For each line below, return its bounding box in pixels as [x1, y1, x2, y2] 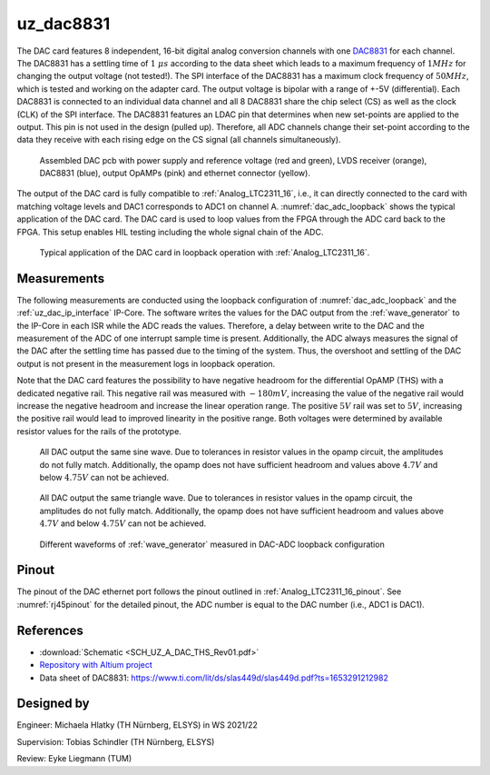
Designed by [16, 696, 90, 711]
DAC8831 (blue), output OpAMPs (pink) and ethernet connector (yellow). [39, 168, 310, 179]
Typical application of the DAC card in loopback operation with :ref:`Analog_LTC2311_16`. [39, 247, 370, 258]
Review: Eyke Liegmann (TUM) [16, 753, 132, 764]
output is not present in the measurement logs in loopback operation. [16, 358, 276, 369]
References [16, 622, 83, 638]
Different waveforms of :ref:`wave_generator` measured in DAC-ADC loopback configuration [39, 539, 385, 550]
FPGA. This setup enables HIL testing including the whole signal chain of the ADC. [16, 226, 324, 237]
